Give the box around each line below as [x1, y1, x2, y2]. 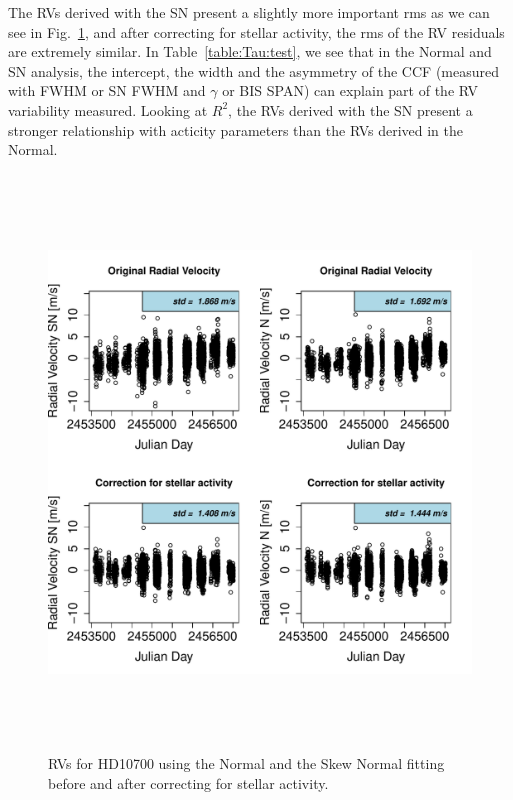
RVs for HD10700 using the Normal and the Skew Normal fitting [48, 753, 445, 774]
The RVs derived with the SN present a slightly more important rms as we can [8, 2, 490, 22]
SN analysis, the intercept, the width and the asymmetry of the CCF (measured [8, 60, 499, 81]
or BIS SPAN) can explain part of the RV [222, 80, 479, 101]
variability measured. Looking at [8, 99, 208, 120]
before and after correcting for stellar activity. [48, 772, 329, 793]
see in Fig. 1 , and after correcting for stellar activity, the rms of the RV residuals [8, 21, 505, 42]
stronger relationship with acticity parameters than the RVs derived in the [8, 119, 463, 140]
